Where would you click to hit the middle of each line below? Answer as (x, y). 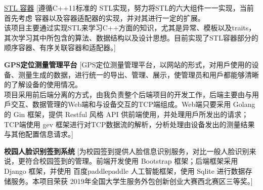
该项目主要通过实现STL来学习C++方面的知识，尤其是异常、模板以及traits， (130, 28)
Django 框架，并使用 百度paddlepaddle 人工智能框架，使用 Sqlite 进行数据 (125, 170)
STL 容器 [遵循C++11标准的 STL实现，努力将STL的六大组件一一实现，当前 (129, 8)
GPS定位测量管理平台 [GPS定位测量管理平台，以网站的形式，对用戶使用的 (128, 64)
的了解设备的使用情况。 (43, 84)
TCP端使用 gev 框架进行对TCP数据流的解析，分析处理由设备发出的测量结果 (129, 124)
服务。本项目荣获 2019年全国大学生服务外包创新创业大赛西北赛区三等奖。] (132, 181)
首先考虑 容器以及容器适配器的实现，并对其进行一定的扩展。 (104, 17)
